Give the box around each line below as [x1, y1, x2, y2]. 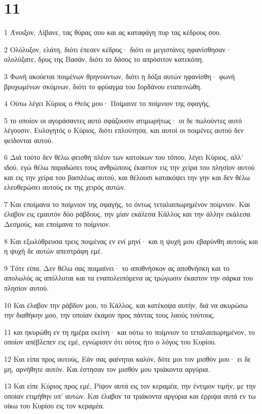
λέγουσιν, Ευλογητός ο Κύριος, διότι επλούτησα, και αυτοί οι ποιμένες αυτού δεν [4, 125, 244, 135]
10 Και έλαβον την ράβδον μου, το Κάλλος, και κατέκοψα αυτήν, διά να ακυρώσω [4, 299, 248, 310]
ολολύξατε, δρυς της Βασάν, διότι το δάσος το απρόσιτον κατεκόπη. [4, 54, 204, 64]
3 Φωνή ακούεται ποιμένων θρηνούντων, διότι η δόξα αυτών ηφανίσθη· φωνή [4, 71, 235, 81]
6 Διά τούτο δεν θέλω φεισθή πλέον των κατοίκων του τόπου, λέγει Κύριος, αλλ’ [4, 152, 243, 162]
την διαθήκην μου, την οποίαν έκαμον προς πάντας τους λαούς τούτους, [4, 309, 215, 320]
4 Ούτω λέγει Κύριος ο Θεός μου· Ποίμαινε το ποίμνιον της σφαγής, [4, 98, 210, 109]
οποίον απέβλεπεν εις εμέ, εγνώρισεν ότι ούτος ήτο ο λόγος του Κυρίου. [4, 336, 217, 347]
